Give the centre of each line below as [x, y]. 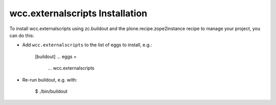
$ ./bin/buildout [51, 91]
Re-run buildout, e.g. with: [50, 80]
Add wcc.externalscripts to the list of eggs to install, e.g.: [87, 45]
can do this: [22, 35]
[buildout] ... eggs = [56, 57]
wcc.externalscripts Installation [78, 13]
